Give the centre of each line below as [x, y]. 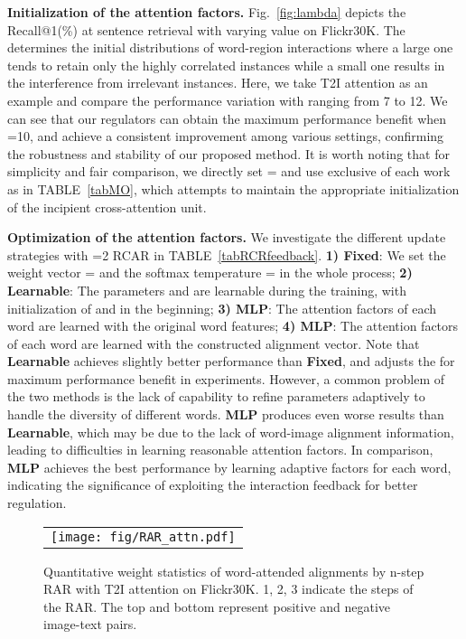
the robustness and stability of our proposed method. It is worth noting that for [228, 153]
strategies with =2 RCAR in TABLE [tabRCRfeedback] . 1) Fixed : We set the [227, 254]
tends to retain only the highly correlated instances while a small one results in [226, 65]
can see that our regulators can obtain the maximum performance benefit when [227, 118]
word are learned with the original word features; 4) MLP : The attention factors [233, 326]
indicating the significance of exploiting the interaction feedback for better [213, 485]
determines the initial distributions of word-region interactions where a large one [230, 47]
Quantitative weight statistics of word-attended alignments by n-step [234, 571]
